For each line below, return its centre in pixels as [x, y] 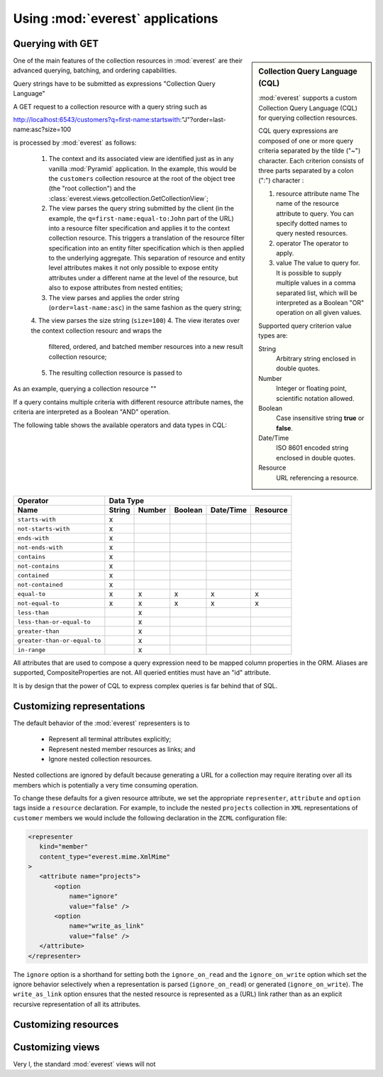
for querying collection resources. [308, 118]
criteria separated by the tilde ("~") [310, 151]
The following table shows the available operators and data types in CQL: [120, 425]
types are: [273, 336]
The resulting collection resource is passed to [115, 373]
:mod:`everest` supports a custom [308, 98]
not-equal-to [38, 603]
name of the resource [308, 204]
